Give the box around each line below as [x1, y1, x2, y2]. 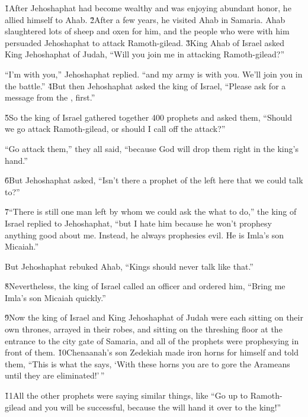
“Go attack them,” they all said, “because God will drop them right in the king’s [5, 142, 299, 154]
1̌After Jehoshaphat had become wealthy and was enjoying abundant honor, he [5, 2, 291, 14]
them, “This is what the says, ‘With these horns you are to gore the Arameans [5, 357, 290, 370]
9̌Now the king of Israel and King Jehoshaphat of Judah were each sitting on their [5, 311, 303, 324]
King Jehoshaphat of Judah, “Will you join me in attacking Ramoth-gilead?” [5, 48, 285, 60]
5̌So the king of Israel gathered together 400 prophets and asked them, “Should [5, 111, 292, 123]
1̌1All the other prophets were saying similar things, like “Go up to [5, 389, 248, 402]
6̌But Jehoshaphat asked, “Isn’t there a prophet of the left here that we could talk [5, 174, 303, 186]
